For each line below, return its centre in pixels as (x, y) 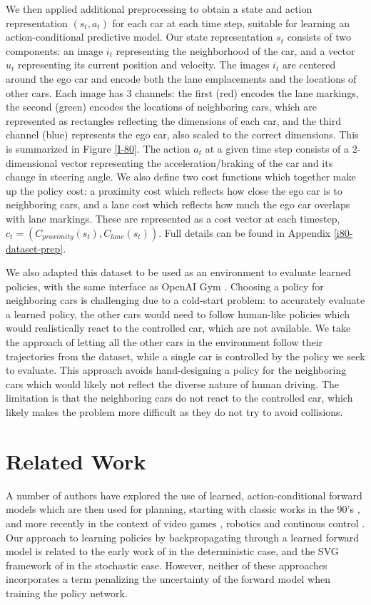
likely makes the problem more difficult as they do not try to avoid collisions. (174, 412)
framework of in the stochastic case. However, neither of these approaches (167, 565)
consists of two (319, 37)
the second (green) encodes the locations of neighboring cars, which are (162, 107)
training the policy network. (67, 593)
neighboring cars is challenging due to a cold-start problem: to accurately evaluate (185, 300)
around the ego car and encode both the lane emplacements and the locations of (181, 78)
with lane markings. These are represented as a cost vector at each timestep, (173, 218)
